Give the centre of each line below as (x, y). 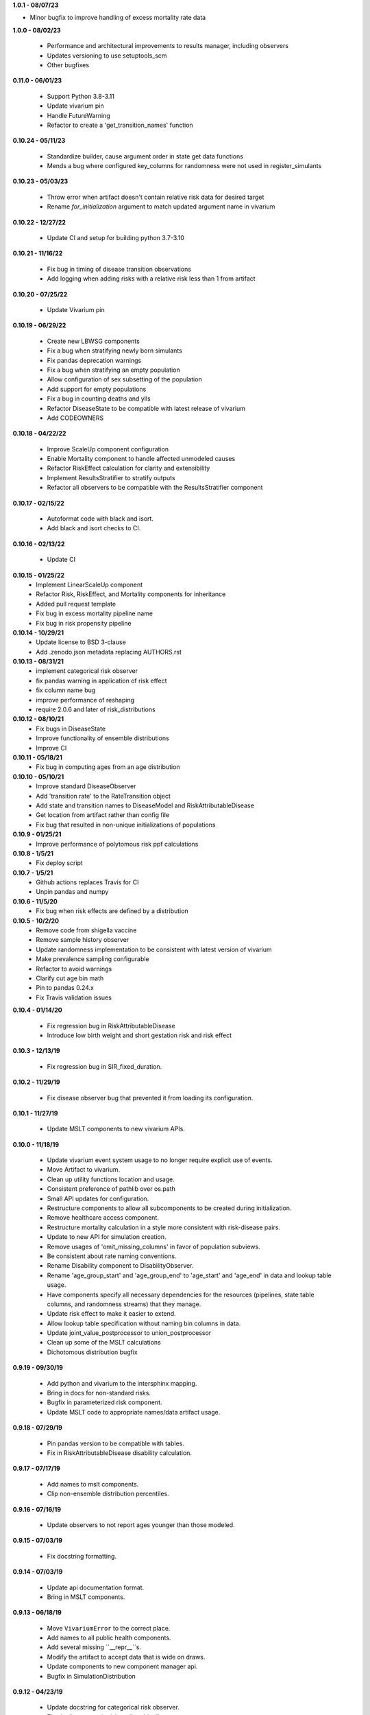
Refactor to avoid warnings (74, 969)
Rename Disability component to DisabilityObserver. (120, 1266)
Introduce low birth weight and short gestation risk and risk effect (139, 1035)
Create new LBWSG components (93, 341)
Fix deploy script (60, 863)
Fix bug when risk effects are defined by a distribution (112, 911)
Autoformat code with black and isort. (100, 519)
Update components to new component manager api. (122, 1666)
